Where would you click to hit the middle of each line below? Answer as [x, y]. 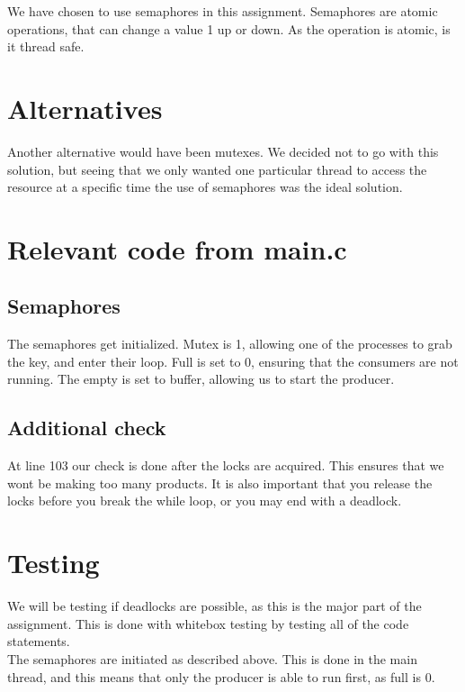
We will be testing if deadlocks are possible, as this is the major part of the [215, 606]
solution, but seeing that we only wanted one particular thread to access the [217, 169]
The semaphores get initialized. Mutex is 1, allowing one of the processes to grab [230, 344]
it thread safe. [46, 46]
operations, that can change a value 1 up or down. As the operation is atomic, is [229, 28]
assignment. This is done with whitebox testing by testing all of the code [208, 623]
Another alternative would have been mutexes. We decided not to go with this [223, 151]
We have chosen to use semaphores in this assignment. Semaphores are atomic [223, 11]
